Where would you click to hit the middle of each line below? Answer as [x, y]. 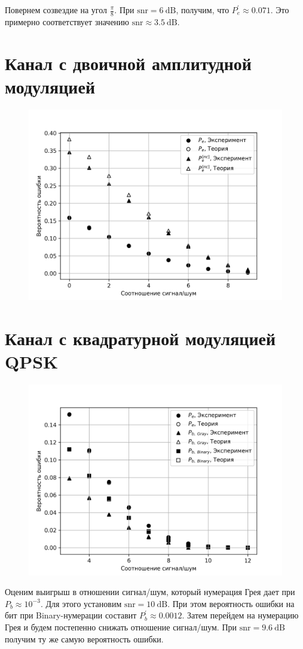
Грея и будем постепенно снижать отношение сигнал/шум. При [121, 627]
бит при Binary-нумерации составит [71, 615]
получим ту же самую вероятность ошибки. [84, 639]
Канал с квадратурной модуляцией [140, 338]
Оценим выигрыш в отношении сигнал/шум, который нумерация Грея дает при [150, 592]
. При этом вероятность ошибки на [231, 603]
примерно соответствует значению [67, 21]
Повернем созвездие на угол [56, 10]
